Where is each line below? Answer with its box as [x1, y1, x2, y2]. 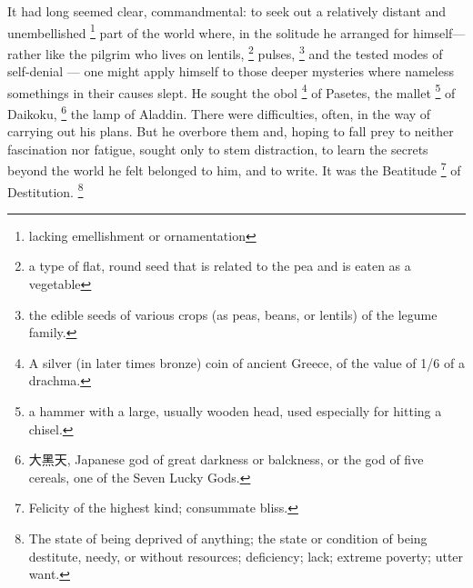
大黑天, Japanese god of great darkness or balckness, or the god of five [28, 450, 424, 469]
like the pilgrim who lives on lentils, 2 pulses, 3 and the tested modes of [45, 41, 443, 63]
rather [7, 44, 42, 63]
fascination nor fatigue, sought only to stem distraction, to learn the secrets [7, 139, 428, 158]
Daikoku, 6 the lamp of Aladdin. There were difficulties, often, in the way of [7, 101, 431, 123]
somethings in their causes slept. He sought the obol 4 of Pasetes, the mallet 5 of [7, 80, 456, 102]
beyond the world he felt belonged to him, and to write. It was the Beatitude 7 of [7, 158, 461, 180]
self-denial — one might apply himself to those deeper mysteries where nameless [7, 62, 454, 81]
